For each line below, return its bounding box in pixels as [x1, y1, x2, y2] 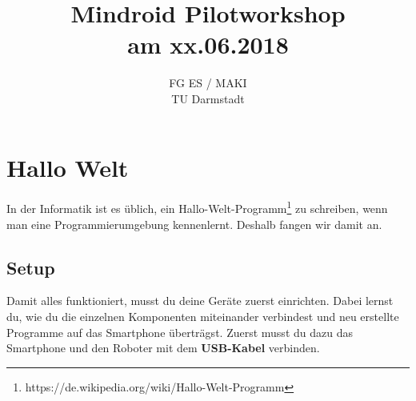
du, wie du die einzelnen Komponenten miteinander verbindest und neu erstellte [6, 308, 399, 325]
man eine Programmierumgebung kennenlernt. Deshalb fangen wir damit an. [6, 215, 382, 232]
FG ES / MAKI [169, 74, 247, 91]
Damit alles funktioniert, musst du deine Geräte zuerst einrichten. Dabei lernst [6, 292, 394, 309]
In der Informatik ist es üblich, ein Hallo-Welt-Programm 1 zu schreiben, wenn [6, 198, 388, 217]
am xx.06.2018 [127, 28, 289, 61]
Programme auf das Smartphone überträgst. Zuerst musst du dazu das [6, 323, 353, 340]
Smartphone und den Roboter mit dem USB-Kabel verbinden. [6, 339, 320, 356]
